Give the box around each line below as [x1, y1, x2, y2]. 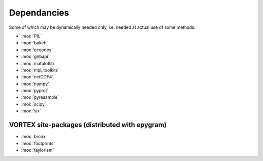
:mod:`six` [21, 108, 41, 114]
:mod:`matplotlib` [21, 60, 56, 66]
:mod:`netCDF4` [21, 74, 54, 80]
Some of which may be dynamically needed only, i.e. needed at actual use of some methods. [9, 24, 196, 30]
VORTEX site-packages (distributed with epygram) [9, 121, 167, 129]
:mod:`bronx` [21, 134, 47, 140]
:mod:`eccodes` [21, 47, 53, 53]
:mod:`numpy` [21, 81, 50, 87]
